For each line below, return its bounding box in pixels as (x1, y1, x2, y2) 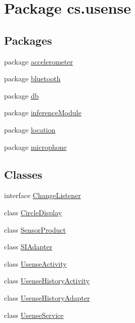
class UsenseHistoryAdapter (4, 292, 90, 303)
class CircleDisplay (4, 207, 62, 217)
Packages (4, 32, 52, 48)
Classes (4, 166, 42, 182)
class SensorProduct (4, 224, 66, 235)
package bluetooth (4, 73, 61, 84)
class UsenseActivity (4, 258, 67, 269)
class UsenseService (4, 309, 64, 320)
